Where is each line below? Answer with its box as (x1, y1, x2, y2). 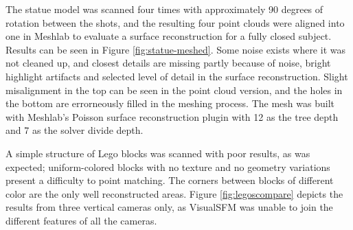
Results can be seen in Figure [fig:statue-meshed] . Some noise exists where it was (5, 42, 345, 56)
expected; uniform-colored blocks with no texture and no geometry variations (5, 159, 330, 174)
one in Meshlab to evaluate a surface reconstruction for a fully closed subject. (5, 29, 332, 43)
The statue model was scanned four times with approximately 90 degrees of (5, 2, 323, 16)
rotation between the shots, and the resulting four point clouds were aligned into (5, 15, 345, 30)
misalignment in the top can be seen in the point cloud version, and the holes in (5, 82, 343, 97)
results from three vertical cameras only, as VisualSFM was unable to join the (5, 200, 333, 214)
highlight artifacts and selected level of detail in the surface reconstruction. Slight (5, 69, 348, 83)
